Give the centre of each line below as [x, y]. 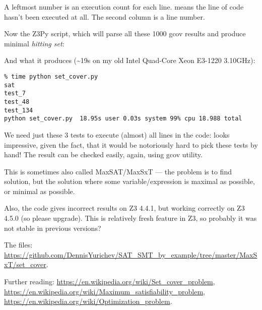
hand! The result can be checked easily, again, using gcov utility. [103, 154]
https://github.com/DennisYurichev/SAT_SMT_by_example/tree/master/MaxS [131, 254]
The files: [18, 245]
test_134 [19, 110]
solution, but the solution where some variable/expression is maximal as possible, [129, 181]
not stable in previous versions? [53, 228]
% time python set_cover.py [51, 76]
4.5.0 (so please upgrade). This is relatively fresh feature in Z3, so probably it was [130, 218]
